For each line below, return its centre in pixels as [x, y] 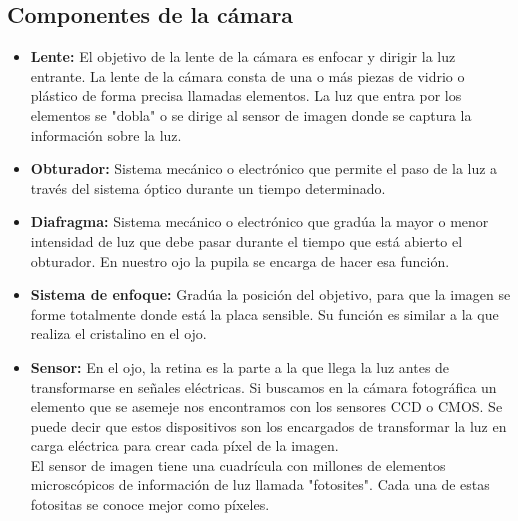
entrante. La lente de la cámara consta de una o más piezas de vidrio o [247, 75]
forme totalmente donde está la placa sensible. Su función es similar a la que [264, 313]
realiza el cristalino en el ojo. [118, 333]
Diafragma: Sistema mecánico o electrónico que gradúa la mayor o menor [259, 221]
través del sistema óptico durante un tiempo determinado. [208, 187]
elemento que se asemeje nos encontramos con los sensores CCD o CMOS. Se [266, 406]
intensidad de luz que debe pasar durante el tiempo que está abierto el [246, 240]
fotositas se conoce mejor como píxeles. [150, 504]
